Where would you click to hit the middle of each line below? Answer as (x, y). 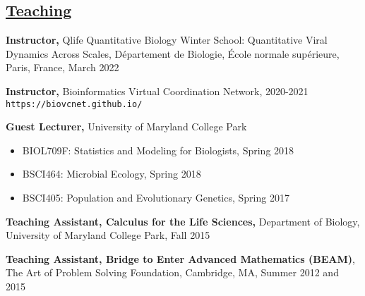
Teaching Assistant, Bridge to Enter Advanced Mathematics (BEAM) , (180, 258)
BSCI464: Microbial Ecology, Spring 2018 (112, 174)
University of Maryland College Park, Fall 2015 (108, 235)
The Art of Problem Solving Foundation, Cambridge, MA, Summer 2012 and (172, 272)
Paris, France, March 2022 (62, 67)
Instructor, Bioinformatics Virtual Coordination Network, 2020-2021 (157, 91)
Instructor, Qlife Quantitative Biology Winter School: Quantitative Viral (167, 40)
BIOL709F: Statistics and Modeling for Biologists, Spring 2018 (158, 150)
